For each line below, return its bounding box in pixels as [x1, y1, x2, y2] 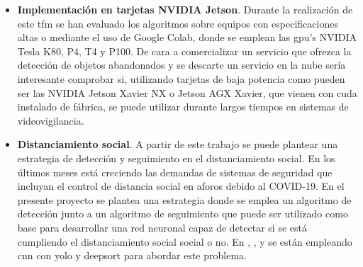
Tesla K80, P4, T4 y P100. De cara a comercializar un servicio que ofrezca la [17, 43, 352, 58]
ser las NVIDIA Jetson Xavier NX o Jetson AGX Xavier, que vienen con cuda [17, 85, 357, 100]
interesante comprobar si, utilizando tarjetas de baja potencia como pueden [17, 71, 345, 86]
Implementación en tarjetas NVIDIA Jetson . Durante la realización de [17, 2, 353, 16]
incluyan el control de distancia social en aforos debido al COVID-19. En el [17, 178, 345, 193]
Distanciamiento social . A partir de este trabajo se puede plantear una [17, 137, 338, 152]
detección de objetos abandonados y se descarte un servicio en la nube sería [17, 57, 346, 72]
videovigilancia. [17, 113, 84, 127]
